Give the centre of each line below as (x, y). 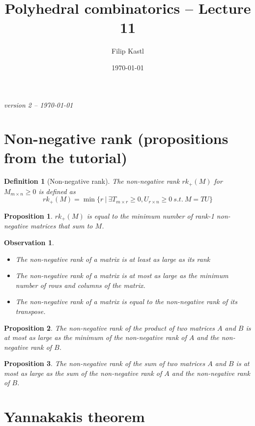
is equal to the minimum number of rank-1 (150, 215)
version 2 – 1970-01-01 (39, 104)
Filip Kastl (127, 51)
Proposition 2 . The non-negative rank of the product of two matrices (110, 327)
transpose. (30, 311)
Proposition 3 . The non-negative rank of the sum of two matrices (105, 363)
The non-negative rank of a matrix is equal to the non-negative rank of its (126, 301)
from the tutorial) (66, 157)
